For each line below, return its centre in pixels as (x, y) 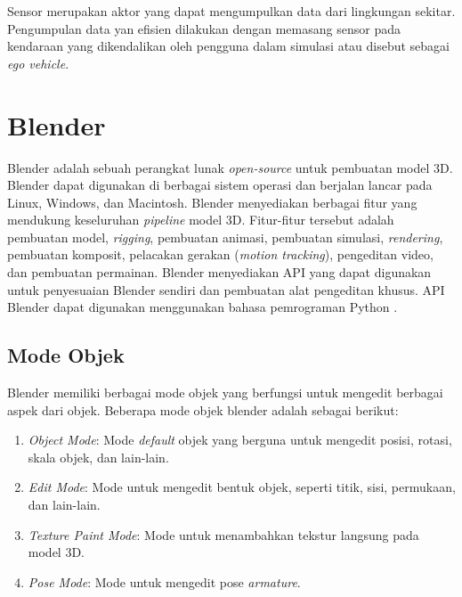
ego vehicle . (38, 63)
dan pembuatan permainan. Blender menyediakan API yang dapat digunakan (219, 272)
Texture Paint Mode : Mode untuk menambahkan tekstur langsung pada (223, 534)
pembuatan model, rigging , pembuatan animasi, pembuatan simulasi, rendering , (225, 237)
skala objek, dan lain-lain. (98, 457)
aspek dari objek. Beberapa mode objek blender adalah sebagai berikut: (203, 409)
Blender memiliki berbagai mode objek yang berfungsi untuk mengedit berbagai (225, 393)
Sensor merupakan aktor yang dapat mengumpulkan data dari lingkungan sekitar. (231, 11)
